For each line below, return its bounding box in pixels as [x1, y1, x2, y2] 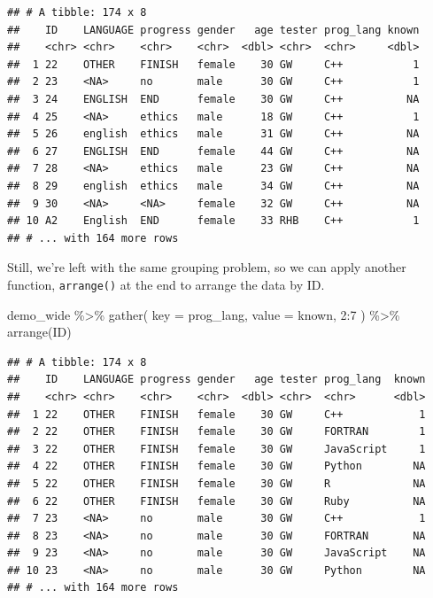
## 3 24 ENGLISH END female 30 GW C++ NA [7, 92, 420, 105]
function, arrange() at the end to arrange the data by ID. [7, 275, 325, 293]
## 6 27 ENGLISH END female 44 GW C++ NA [7, 144, 420, 158]
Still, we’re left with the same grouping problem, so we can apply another [7, 258, 406, 276]
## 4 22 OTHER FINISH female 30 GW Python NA [7, 460, 426, 473]
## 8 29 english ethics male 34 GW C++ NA [7, 179, 420, 192]
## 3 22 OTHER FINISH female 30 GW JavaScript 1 [7, 442, 426, 455]
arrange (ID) [7, 322, 72, 341]
